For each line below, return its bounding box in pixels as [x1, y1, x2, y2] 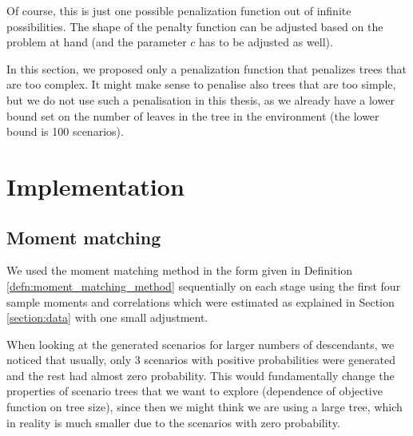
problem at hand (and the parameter [6, 34, 187, 50]
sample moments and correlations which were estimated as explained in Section [6, 293, 395, 310]
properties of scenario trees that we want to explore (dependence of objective [6, 382, 383, 399]
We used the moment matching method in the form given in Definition [6, 262, 353, 279]
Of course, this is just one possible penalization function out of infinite [6, 2, 351, 18]
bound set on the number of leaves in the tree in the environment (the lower [6, 107, 379, 124]
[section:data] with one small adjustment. [6, 309, 208, 326]
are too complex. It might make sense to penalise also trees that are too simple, [6, 76, 396, 93]
